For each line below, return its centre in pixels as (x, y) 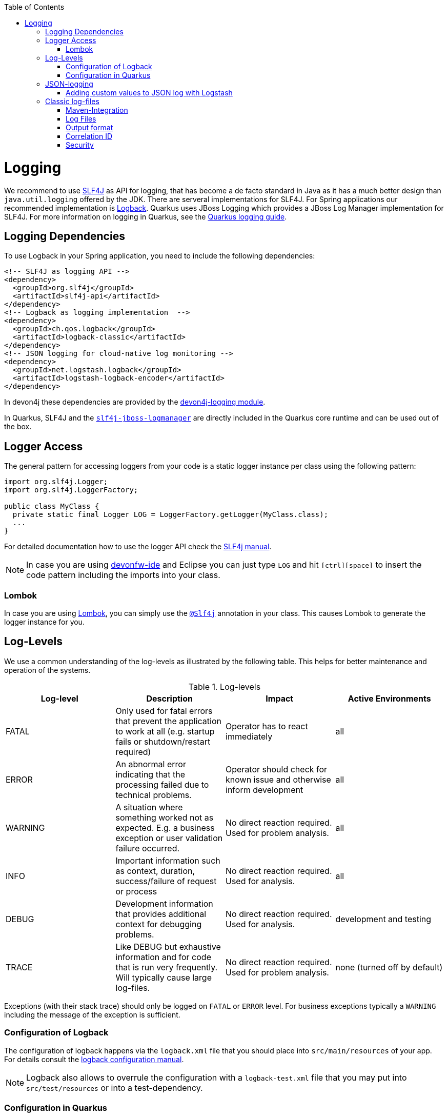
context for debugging (159, 924)
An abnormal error (151, 764)
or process (136, 891)
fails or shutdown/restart (163, 741)
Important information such (168, 860)
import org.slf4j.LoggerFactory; (71, 490)
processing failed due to (162, 784)
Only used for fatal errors (164, 711)
